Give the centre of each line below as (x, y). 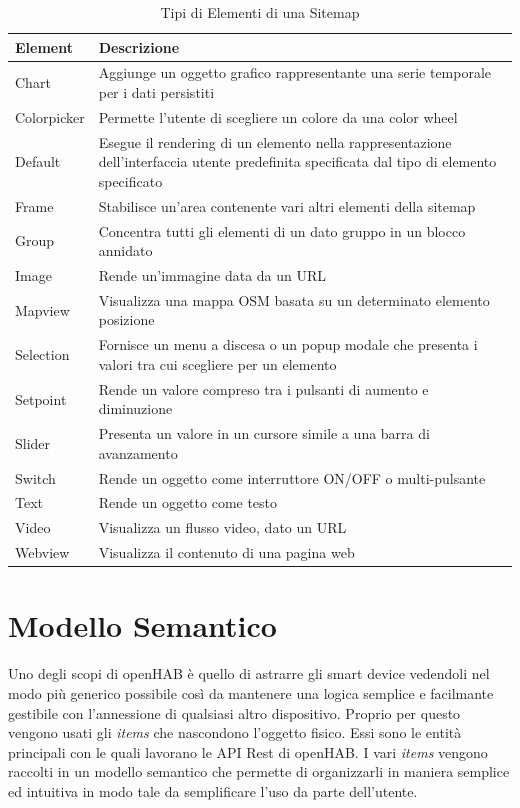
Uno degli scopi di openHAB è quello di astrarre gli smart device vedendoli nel (249, 673)
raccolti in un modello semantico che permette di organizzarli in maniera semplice (259, 771)
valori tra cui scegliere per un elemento (217, 363)
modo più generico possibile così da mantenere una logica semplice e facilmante (251, 692)
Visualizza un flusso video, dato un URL (222, 527)
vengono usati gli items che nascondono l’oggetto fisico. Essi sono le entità (235, 732)
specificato (130, 180)
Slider (33, 442)
